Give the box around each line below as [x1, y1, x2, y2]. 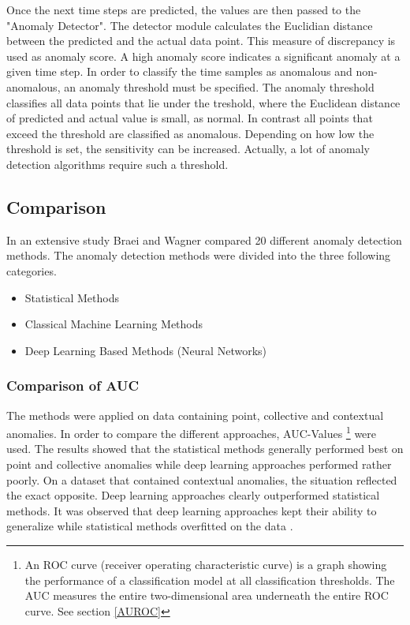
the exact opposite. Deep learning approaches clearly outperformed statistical [6, 487, 380, 503]
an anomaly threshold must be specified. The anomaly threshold [64, 78, 375, 95]
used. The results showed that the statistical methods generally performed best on [6, 440, 404, 457]
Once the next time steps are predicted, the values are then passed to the [6, 2, 361, 17]
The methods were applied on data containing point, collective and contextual [6, 406, 384, 423]
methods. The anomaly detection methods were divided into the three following [6, 247, 391, 264]
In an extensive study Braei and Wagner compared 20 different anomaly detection [6, 231, 402, 248]
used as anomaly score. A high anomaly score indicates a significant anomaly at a [6, 47, 401, 64]
